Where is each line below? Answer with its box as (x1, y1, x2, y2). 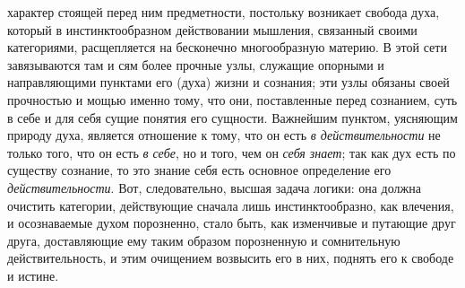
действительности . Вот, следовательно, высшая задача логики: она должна (7, 178, 421, 196)
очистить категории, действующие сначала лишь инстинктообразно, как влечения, (7, 196, 454, 214)
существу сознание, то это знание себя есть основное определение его (7, 161, 392, 179)
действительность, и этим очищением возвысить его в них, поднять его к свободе (7, 249, 454, 267)
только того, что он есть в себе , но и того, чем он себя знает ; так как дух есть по (7, 143, 456, 161)
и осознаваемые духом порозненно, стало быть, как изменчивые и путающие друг (7, 214, 456, 232)
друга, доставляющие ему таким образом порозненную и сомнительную (7, 231, 400, 249)
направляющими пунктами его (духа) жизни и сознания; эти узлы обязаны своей (7, 73, 450, 92)
